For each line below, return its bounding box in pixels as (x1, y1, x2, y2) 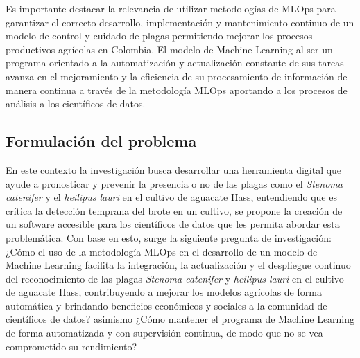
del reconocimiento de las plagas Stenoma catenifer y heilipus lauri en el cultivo (6, 271, 344, 285)
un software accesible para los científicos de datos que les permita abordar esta (6, 217, 340, 231)
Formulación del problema (6, 130, 197, 152)
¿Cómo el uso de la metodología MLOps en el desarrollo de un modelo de (6, 244, 318, 258)
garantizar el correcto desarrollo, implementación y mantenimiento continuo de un (6, 15, 354, 29)
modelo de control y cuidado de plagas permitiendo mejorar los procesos (6, 28, 313, 43)
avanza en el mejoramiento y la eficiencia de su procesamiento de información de (6, 69, 348, 83)
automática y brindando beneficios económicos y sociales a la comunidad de (6, 298, 327, 312)
